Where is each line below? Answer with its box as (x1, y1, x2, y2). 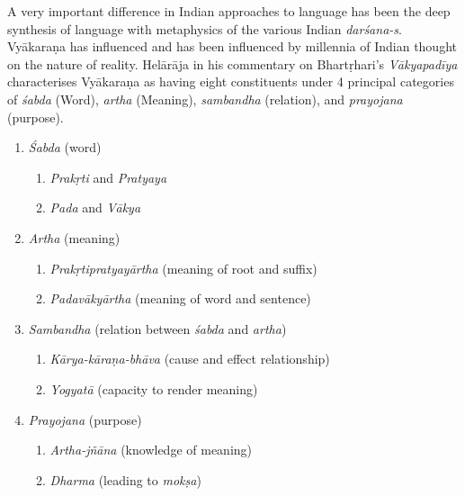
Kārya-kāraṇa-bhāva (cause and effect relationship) (49, 349, 330, 368)
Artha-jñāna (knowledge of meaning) (49, 440, 252, 459)
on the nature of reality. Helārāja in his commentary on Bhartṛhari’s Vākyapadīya (7, 54, 458, 73)
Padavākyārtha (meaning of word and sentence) (49, 289, 311, 308)
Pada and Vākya (49, 198, 141, 217)
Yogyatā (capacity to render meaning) (49, 379, 258, 398)
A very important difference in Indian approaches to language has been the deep (7, 2, 451, 20)
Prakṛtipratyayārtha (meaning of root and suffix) (49, 258, 317, 277)
